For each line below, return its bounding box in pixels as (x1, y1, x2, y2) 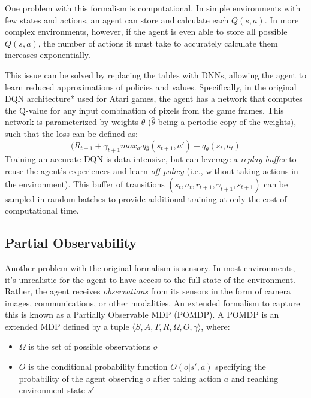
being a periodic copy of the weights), (158, 116, 297, 128)
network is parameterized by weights (5, 116, 139, 128)
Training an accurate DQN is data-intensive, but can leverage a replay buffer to (5, 153, 297, 165)
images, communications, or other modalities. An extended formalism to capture (5, 296, 300, 309)
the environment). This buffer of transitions (5, 177, 165, 190)
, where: (201, 320, 230, 332)
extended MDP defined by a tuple (5, 320, 129, 332)
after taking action (153, 372, 222, 384)
